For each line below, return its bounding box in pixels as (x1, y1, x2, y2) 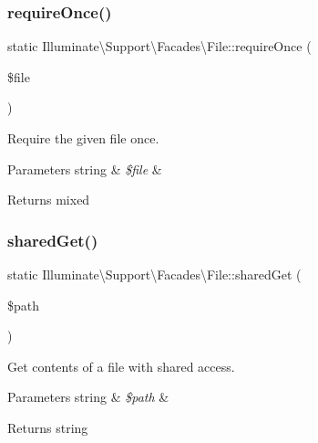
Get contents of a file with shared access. (7, 356, 235, 375)
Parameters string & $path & (7, 387, 169, 406)
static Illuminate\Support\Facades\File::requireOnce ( (7, 37, 312, 56)
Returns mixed (7, 190, 90, 209)
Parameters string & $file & (7, 159, 162, 178)
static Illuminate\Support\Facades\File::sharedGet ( (7, 265, 302, 283)
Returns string (7, 417, 88, 437)
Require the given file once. (7, 129, 159, 147)
